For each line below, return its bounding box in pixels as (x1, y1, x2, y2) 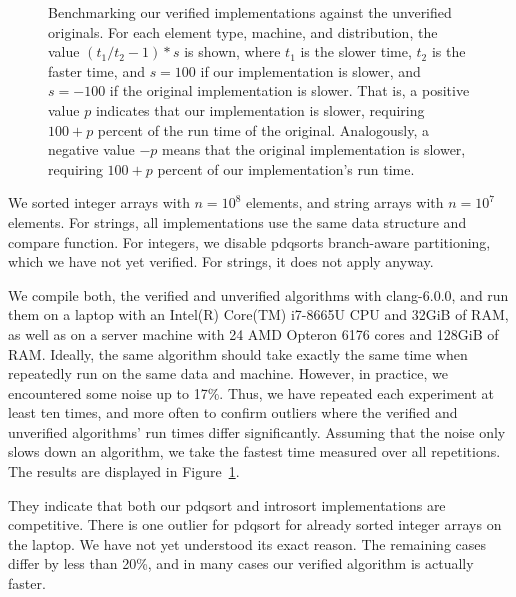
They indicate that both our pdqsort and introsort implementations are (8, 494, 446, 515)
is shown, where (184, 41, 281, 62)
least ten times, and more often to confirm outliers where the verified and (8, 402, 458, 423)
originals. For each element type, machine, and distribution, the (48, 21, 438, 42)
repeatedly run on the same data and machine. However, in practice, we (8, 363, 449, 384)
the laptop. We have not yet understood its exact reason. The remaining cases (8, 533, 487, 554)
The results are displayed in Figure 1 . (8, 461, 240, 482)
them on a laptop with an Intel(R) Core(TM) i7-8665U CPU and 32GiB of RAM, (8, 304, 509, 325)
